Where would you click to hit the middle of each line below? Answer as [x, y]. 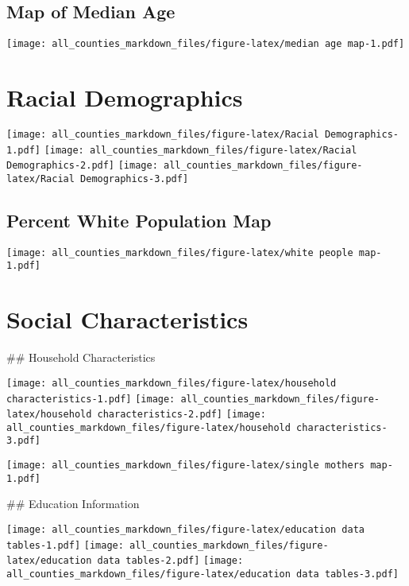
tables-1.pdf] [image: [65, 545]
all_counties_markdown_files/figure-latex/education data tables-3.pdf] [203, 574]
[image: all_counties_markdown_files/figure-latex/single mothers [186, 466]
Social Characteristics [127, 319]
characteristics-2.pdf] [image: [181, 415]
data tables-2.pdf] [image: [170, 561]
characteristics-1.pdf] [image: [91, 399]
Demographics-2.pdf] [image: [82, 166]
